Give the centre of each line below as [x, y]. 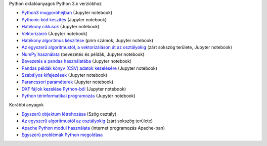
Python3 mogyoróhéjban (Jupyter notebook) [67, 13]
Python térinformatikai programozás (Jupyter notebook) [78, 96]
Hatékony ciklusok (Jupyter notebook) [61, 27]
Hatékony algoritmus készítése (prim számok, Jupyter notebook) [87, 40]
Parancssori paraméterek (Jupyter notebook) [67, 82]
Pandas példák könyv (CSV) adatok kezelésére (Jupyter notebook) [89, 68]
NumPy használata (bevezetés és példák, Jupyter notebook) [83, 54]
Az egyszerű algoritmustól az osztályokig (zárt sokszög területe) [87, 121]
